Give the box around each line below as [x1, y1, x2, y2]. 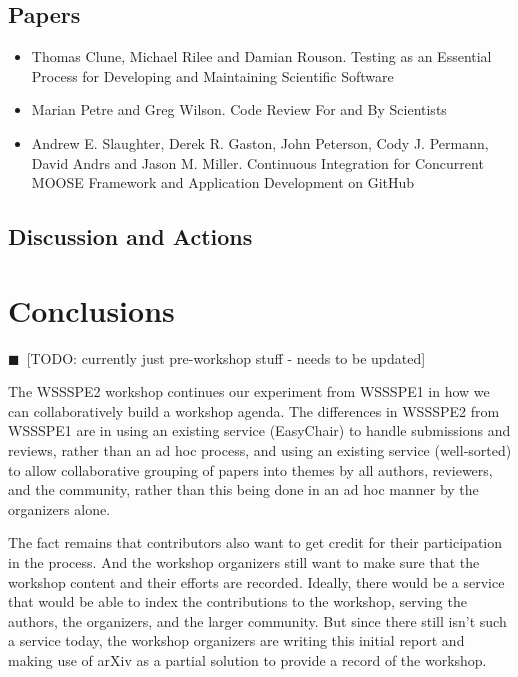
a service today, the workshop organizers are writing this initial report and [8, 630, 465, 651]
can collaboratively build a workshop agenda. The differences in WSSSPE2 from [8, 400, 500, 421]
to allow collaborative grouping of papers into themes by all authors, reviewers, [8, 459, 493, 480]
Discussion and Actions [8, 221, 253, 252]
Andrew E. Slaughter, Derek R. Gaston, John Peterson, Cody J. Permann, [31, 132, 489, 153]
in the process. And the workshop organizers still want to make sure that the [8, 552, 480, 573]
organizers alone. [8, 498, 111, 519]
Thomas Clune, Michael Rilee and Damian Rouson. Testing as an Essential [31, 46, 492, 67]
